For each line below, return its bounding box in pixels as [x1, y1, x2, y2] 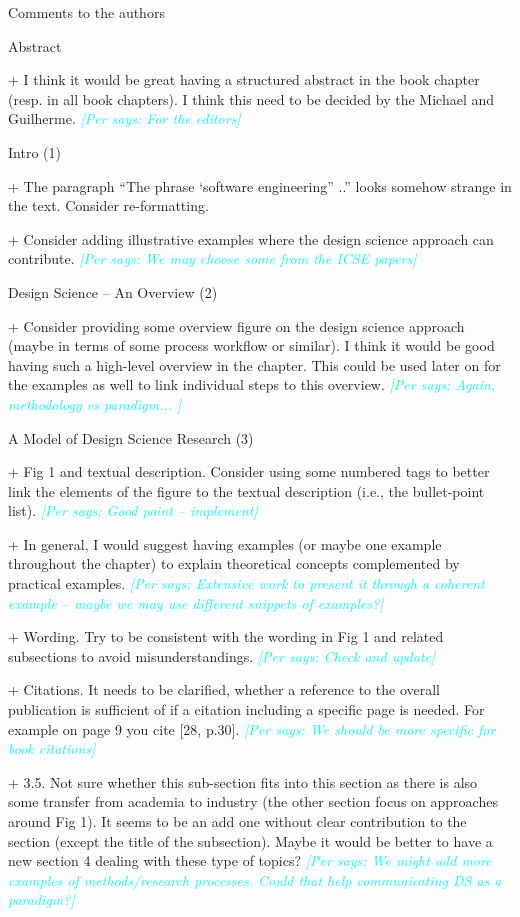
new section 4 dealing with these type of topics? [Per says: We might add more [8, 850, 492, 871]
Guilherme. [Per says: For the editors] [8, 108, 241, 129]
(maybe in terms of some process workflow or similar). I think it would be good [8, 335, 495, 356]
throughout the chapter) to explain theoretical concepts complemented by [8, 553, 460, 574]
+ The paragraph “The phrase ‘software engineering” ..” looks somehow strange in [8, 175, 512, 196]
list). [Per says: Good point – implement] [8, 500, 258, 521]
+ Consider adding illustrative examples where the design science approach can [8, 228, 494, 249]
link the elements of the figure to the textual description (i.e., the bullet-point [8, 480, 485, 501]
